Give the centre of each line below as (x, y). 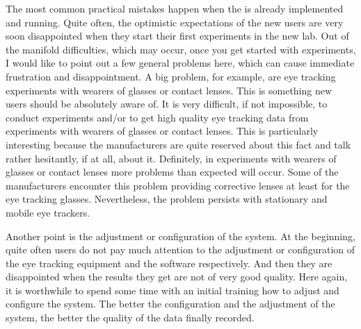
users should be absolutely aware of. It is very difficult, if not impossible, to (167, 104)
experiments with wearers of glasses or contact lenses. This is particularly (162, 131)
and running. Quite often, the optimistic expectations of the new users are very (175, 22)
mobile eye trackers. (48, 212)
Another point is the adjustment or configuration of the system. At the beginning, (180, 236)
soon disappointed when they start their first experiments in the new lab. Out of (177, 36)
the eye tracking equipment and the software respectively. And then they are (169, 263)
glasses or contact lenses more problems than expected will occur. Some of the (172, 172)
